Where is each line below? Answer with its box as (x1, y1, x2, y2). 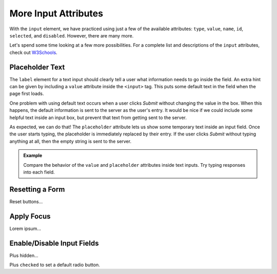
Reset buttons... (9, 198, 43, 205)
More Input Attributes (9, 8, 104, 19)
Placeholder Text (9, 63, 65, 71)
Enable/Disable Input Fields (9, 239, 99, 247)
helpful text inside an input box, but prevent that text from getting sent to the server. (9, 114, 187, 121)
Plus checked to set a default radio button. (9, 262, 100, 268)
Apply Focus (9, 212, 51, 221)
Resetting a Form (9, 185, 65, 193)
